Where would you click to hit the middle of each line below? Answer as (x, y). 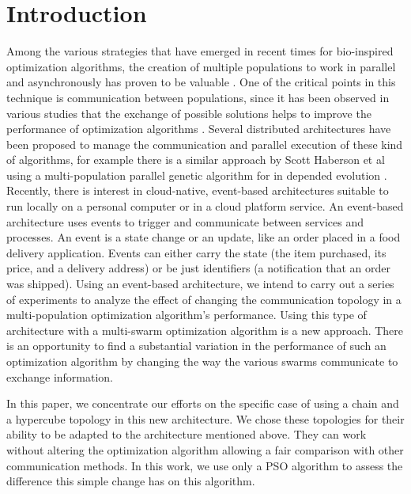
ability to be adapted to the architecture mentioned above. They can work (187, 434)
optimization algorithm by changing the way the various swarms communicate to (202, 361)
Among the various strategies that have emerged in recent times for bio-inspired (200, 51)
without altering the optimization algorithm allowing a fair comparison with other (205, 449)
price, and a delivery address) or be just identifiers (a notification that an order (198, 268)
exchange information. (60, 376)
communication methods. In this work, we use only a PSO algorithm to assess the (205, 465)
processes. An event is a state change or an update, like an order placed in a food (204, 237)
